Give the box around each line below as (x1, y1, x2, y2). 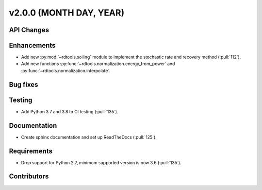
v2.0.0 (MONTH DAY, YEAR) (9, 7, 125, 18)
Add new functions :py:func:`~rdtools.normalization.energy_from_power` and (21, 61, 175, 67)
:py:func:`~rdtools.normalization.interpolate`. (21, 68, 111, 73)
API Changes (9, 26, 49, 34)
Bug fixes (9, 80, 38, 88)
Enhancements (9, 41, 56, 50)
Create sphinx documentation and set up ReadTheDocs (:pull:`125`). (21, 134, 157, 140)
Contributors (9, 173, 49, 181)
